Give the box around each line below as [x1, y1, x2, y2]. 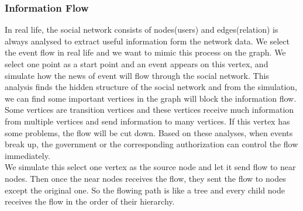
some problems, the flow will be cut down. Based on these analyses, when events [5, 126, 293, 139]
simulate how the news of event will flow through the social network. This [5, 69, 269, 81]
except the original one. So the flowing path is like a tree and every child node [5, 184, 285, 196]
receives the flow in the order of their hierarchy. [5, 195, 175, 207]
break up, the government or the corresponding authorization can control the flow [5, 138, 298, 150]
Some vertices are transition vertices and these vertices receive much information [5, 103, 294, 116]
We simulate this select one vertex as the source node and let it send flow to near [5, 161, 296, 173]
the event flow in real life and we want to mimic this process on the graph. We [5, 46, 286, 58]
